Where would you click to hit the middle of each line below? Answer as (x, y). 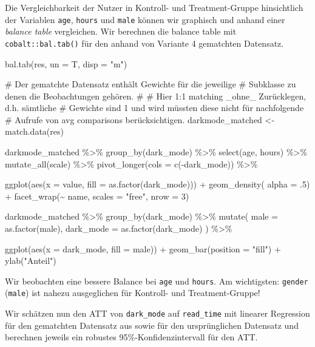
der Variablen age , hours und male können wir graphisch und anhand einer (145, 19)
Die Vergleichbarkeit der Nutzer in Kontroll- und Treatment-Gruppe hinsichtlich (154, 7)
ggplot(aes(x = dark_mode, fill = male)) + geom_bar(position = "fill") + (143, 248)
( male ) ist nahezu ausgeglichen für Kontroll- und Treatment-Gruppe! (133, 293)
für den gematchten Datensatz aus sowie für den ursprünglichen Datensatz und (152, 325)
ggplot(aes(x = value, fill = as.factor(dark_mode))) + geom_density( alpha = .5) (157, 184)
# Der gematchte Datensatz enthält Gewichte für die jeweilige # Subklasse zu (151, 84)
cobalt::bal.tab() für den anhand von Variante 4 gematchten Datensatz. (144, 43)
